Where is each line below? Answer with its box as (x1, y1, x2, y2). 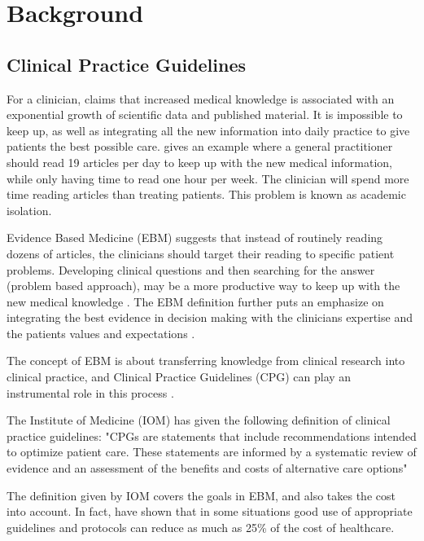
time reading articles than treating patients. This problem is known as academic (7, 186, 406, 203)
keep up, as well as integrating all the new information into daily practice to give (7, 121, 410, 139)
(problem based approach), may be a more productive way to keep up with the (7, 277, 400, 294)
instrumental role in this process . (7, 384, 174, 401)
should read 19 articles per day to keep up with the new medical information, (7, 153, 392, 170)
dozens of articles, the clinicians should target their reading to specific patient (7, 244, 395, 262)
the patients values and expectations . (7, 324, 195, 341)
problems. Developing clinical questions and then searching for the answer (7, 261, 375, 278)
